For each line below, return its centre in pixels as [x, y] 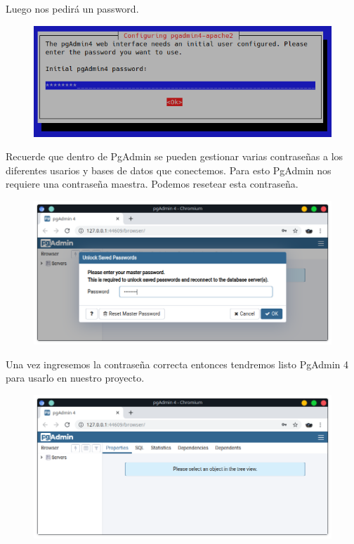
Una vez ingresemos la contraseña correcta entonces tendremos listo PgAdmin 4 [177, 364]
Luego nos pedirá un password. [72, 8]
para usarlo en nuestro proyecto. [75, 378]
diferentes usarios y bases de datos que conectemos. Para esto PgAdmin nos [169, 170]
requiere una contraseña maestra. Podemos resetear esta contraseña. [152, 184]
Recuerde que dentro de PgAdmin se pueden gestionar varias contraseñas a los [175, 156]
